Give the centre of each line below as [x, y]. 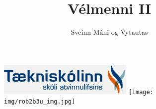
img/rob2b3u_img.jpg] [40, 102]
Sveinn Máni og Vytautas [109, 32]
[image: [141, 92]
